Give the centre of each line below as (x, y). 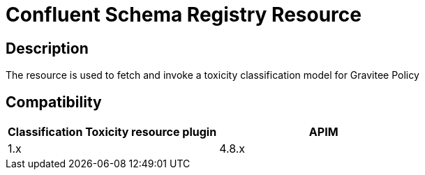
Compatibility (54, 102)
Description (47, 48)
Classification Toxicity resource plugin (112, 132)
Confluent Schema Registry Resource (184, 15)
